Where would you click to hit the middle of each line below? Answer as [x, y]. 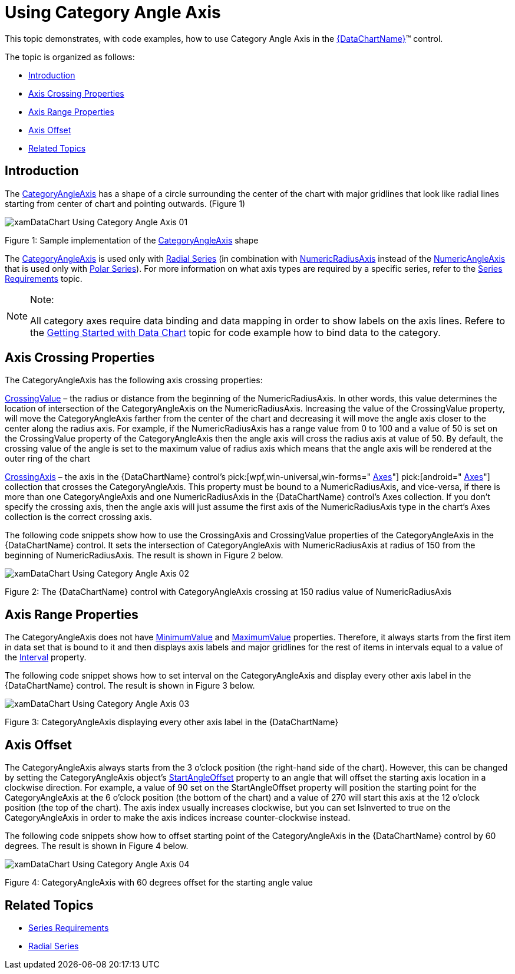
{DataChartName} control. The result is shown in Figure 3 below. [130, 686]
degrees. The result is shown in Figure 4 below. [97, 846]
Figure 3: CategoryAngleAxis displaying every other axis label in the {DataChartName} [172, 722]
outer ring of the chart [47, 459]
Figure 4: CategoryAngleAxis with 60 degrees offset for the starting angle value [159, 883]
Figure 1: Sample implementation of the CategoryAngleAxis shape [132, 240]
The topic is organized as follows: [70, 57]
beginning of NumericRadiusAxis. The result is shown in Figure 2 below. [144, 555]
